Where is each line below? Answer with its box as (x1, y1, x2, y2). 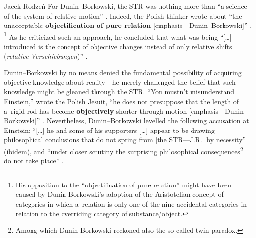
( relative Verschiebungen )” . (4, 51, 88, 61)
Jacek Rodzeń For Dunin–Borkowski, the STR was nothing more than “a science (4, 1, 247, 11)
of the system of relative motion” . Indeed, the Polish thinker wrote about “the (4, 10, 242, 21)
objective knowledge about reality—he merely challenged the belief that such (4, 77, 236, 87)
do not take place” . (4, 156, 64, 166)
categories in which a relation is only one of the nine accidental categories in (15, 199, 247, 209)
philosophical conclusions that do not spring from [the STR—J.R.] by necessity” (4, 134, 246, 145)
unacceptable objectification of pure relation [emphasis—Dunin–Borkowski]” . (4, 20, 252, 30)
